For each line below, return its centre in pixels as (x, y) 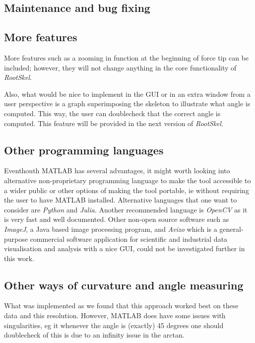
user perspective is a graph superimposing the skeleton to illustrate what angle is (127, 103)
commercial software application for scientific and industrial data (129, 239)
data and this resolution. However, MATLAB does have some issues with (115, 315)
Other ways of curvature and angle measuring (124, 285)
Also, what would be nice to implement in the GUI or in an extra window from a (127, 94)
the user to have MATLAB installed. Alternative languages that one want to (121, 200)
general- (231, 229)
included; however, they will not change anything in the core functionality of (120, 67)
